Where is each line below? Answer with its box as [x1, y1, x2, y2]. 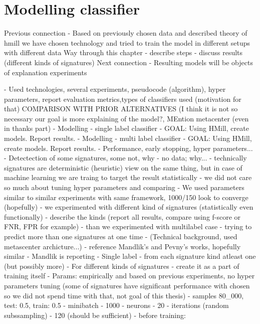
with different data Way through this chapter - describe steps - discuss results [4, 47, 243, 58]
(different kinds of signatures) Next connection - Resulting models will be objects [4, 57, 253, 67]
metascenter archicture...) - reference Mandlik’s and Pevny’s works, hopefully [4, 241, 241, 251]
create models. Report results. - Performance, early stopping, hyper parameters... [4, 142, 253, 153]
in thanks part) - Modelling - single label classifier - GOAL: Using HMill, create [4, 123, 249, 133]
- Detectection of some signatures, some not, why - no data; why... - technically [4, 152, 247, 163]
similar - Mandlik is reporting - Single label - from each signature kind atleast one [4, 251, 256, 261]
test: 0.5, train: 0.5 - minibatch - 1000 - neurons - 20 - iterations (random [4, 300, 229, 310]
